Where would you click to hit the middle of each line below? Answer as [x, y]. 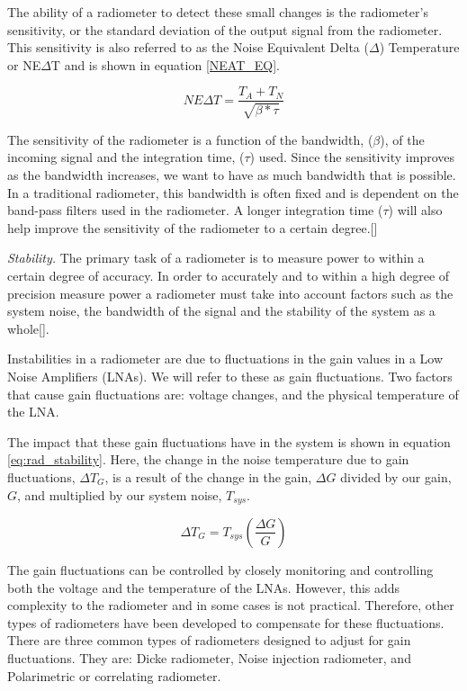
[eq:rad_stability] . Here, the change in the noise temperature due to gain [208, 459]
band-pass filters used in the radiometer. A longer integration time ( [195, 210]
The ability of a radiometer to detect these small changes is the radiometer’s [218, 12]
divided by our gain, [396, 476]
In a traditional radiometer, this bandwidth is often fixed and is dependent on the [233, 192]
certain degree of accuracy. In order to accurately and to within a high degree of [229, 275]
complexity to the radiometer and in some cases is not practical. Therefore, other [231, 605]
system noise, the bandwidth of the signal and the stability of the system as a [221, 311]
